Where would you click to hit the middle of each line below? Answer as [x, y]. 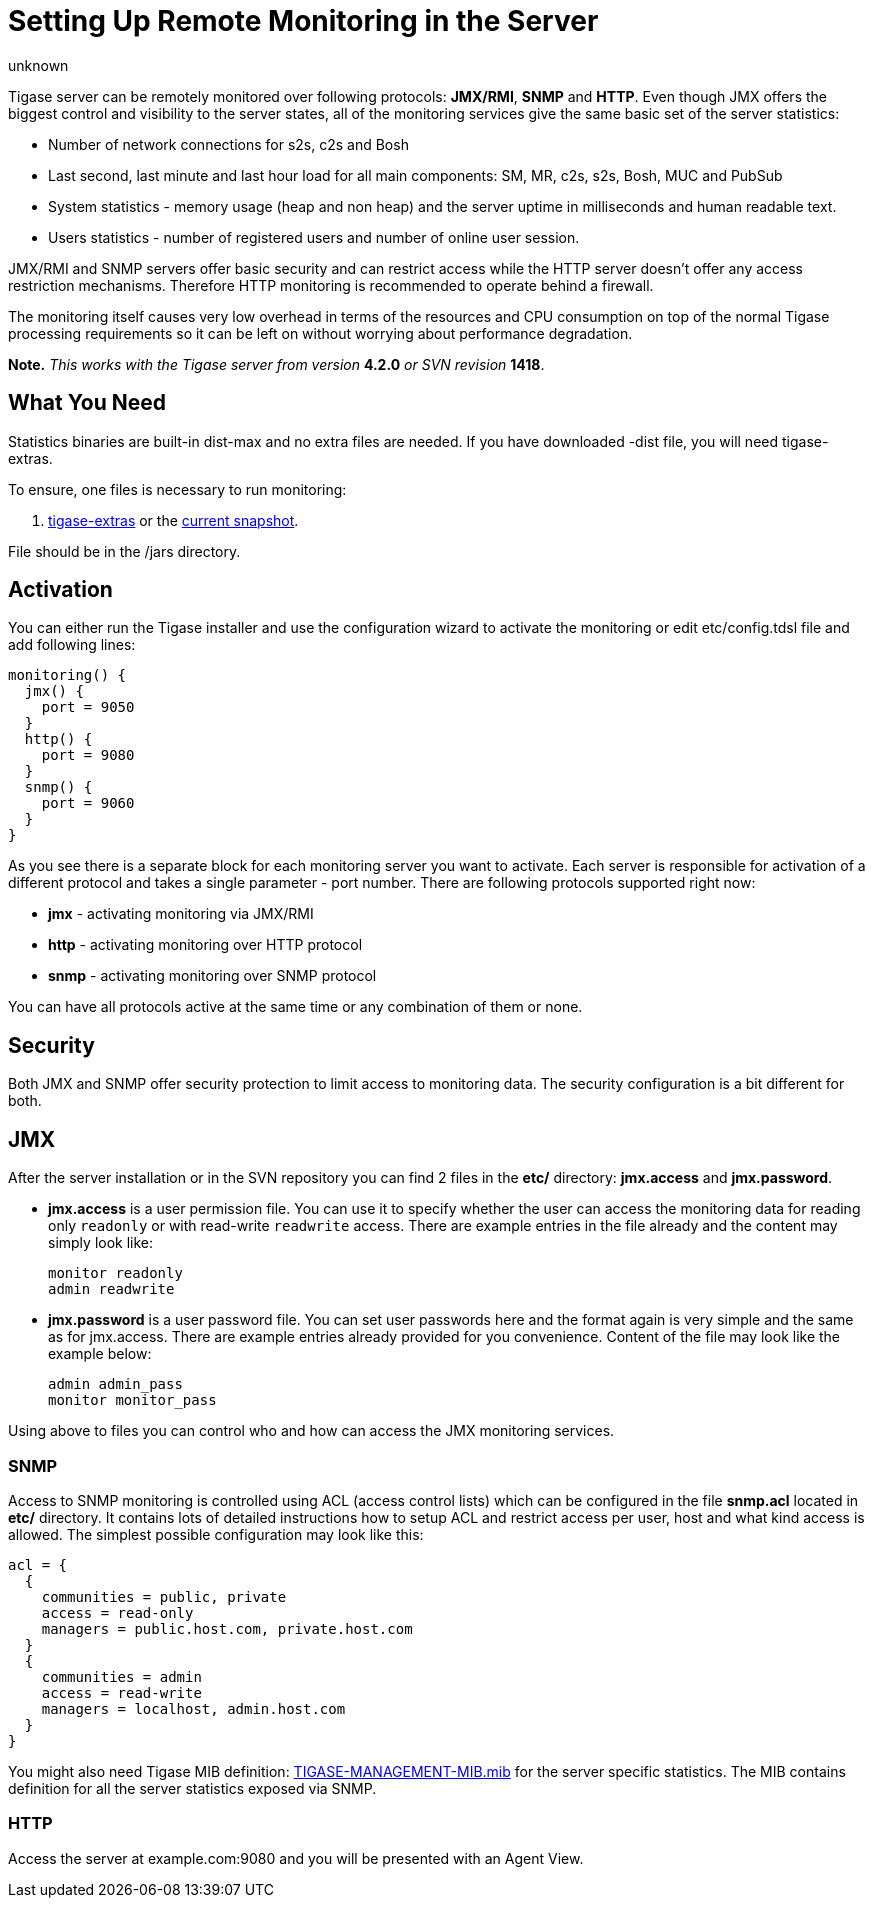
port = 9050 [88, 707]
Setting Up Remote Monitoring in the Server [303, 21]
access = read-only [117, 1612]
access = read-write [121, 1692]
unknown [38, 65]
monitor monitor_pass [132, 1400]
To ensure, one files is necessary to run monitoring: [177, 489]
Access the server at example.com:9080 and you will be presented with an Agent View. [296, 1858]
